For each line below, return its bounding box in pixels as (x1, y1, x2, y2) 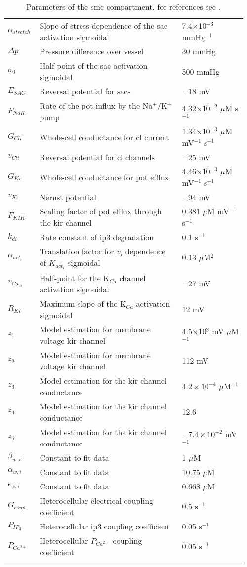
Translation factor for (40, 245, 114, 257)
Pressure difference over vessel (40, 45, 144, 57)
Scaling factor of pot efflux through (40, 205, 162, 217)
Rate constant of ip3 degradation (40, 231, 154, 243)
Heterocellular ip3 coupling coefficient (40, 520, 170, 532)
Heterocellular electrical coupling (40, 494, 154, 506)
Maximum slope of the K (40, 297, 126, 309)
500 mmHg (182, 65, 220, 77)
